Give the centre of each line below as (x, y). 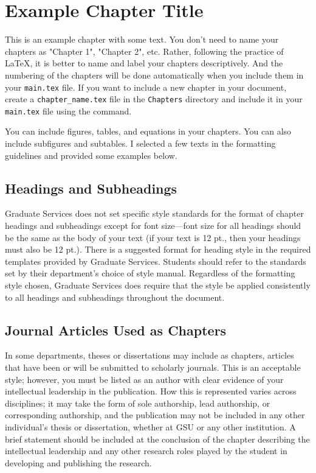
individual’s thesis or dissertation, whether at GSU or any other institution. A (150, 426)
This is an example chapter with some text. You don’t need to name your (142, 39)
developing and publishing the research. (78, 462)
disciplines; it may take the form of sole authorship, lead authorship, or (138, 403)
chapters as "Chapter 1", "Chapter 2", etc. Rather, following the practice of (144, 51)
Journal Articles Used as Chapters (116, 330)
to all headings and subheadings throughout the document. (115, 297)
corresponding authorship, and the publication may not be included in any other (155, 415)
